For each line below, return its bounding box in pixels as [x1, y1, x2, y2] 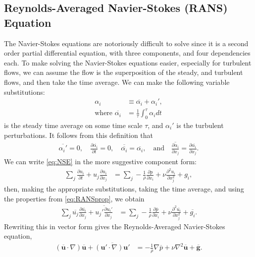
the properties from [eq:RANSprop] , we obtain [4, 193, 145, 203]
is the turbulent [176, 120, 224, 130]
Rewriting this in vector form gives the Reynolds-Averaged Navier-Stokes [4, 221, 225, 231]
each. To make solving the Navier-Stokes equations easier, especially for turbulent [4, 57, 252, 67]
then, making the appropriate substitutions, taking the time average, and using [4, 184, 244, 194]
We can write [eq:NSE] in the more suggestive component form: [4, 156, 197, 167]
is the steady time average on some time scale [4, 120, 143, 130]
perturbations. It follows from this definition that [4, 129, 153, 140]
